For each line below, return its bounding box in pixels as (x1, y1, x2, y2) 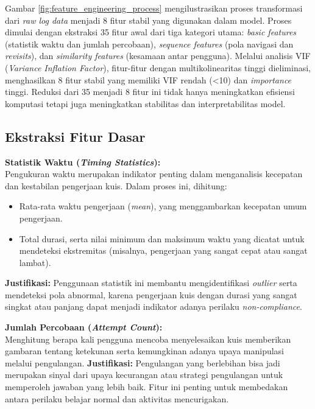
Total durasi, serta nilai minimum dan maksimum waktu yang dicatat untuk (19, 232, 305, 245)
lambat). (19, 256, 51, 268)
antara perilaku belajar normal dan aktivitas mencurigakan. (5, 392, 229, 405)
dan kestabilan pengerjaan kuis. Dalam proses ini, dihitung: (5, 179, 227, 192)
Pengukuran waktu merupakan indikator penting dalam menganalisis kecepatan (5, 167, 303, 180)
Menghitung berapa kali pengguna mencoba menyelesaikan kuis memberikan (5, 332, 291, 345)
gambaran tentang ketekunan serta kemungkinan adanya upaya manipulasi (5, 344, 284, 357)
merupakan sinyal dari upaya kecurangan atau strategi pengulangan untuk (5, 368, 283, 381)
